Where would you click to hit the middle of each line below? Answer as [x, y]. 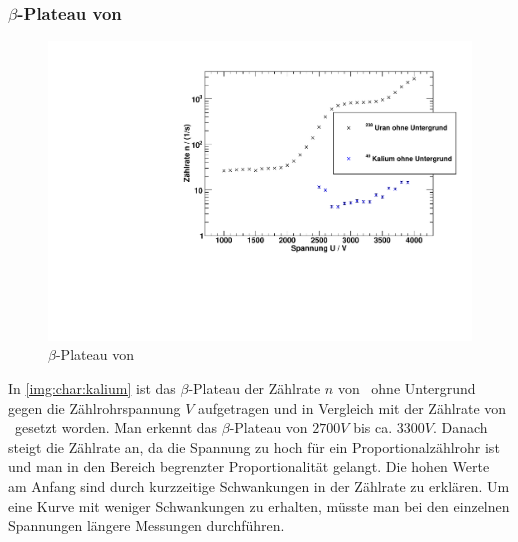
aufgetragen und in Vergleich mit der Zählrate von [352, 407]
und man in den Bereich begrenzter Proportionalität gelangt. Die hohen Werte [249, 466]
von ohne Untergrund [406, 388]
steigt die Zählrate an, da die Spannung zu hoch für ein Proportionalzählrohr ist [254, 446]
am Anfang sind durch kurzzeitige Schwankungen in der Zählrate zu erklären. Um [259, 486]
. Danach [460, 427]
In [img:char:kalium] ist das [92, 388]
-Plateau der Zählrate [254, 388]
